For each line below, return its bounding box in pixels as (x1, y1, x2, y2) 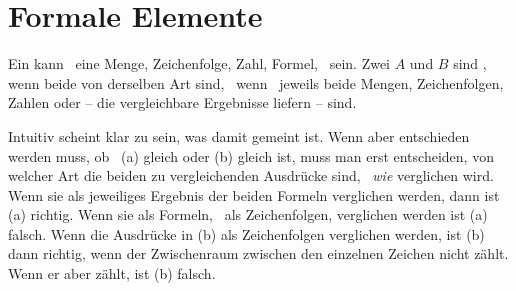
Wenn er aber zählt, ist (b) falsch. (8, 263, 216, 284)
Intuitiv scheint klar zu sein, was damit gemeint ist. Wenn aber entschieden (8, 125, 470, 146)
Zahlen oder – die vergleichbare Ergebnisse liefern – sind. (8, 92, 357, 113)
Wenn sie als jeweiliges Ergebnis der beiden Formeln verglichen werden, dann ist (8, 184, 500, 205)
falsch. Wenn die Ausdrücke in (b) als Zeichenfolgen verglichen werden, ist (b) (8, 223, 485, 244)
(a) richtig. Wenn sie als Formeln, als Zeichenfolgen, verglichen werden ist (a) (8, 204, 488, 225)
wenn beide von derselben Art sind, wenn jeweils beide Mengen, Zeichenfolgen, (8, 72, 504, 93)
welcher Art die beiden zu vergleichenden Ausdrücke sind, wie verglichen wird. (8, 165, 494, 186)
